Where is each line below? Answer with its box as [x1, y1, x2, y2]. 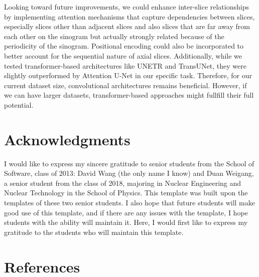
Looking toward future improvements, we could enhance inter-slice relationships [4, 2, 249, 12]
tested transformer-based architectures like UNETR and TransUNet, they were [4, 60, 246, 71]
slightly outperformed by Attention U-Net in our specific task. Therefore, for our [4, 70, 252, 81]
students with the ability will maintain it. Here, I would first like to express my [4, 217, 248, 227]
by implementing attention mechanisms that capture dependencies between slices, [4, 11, 255, 22]
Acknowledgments [4, 129, 131, 149]
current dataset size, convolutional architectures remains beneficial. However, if [4, 80, 247, 90]
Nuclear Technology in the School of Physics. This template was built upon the [4, 187, 248, 198]
